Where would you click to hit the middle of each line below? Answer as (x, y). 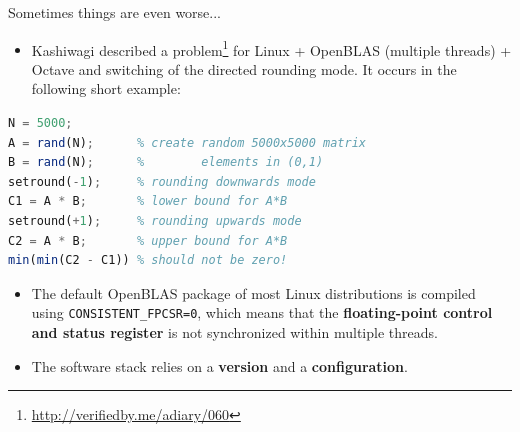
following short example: (106, 88)
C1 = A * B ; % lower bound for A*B (148, 201)
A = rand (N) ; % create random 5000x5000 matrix (187, 142)
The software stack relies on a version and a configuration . (219, 365)
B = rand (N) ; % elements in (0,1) (166, 162)
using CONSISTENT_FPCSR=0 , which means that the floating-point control (262, 312)
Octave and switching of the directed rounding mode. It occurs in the (244, 68)
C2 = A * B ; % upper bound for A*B (148, 240)
